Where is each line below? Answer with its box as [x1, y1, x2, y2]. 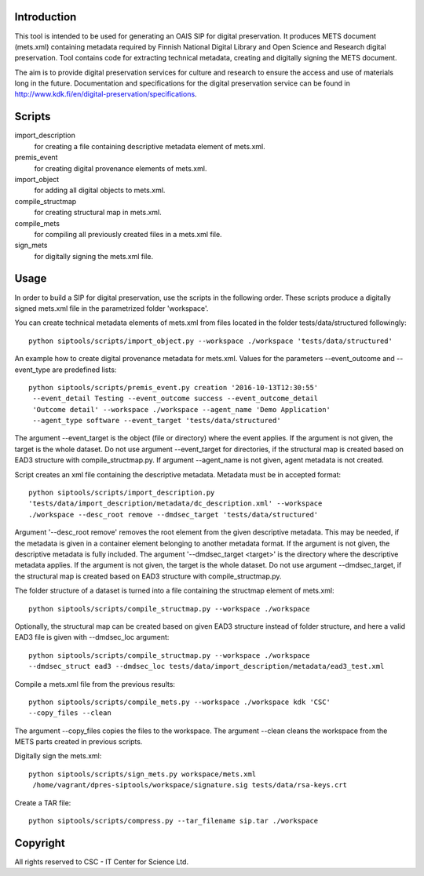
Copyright [14, 836, 66, 849]
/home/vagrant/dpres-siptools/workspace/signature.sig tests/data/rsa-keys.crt [32, 781, 348, 790]
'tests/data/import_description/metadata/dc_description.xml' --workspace [28, 499, 323, 508]
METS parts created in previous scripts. [14, 737, 143, 746]
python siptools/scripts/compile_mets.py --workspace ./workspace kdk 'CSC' [28, 697, 331, 706]
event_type [14, 365, 51, 374]
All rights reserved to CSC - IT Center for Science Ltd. [14, 856, 188, 867]
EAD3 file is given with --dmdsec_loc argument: [14, 633, 170, 642]
